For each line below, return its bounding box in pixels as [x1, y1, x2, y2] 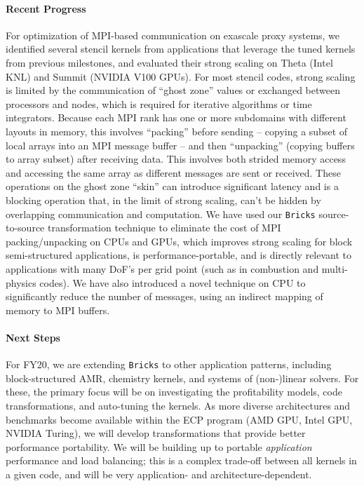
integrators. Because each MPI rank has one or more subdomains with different [6, 110, 346, 125]
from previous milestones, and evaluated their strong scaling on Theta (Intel [6, 55, 333, 69]
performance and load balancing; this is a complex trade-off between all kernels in [6, 453, 357, 468]
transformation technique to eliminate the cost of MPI [47, 220, 281, 235]
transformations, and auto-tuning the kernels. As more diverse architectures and [6, 398, 351, 412]
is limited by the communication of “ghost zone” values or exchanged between [6, 83, 340, 97]
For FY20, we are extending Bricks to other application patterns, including [6, 357, 332, 372]
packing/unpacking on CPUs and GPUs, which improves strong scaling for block [6, 234, 353, 248]
